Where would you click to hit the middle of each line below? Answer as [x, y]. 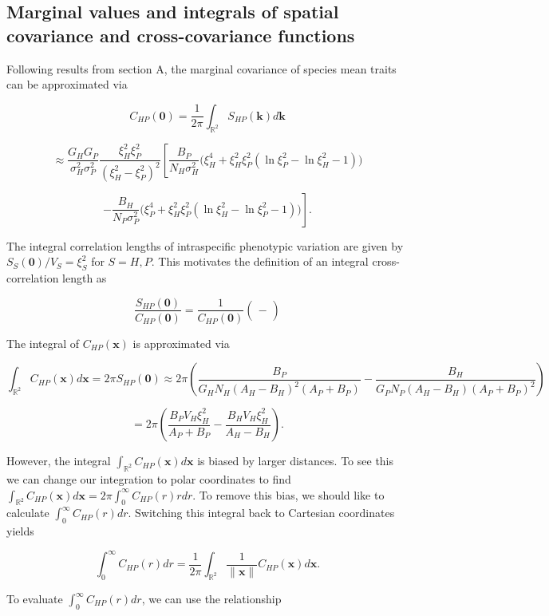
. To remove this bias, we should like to [288, 494]
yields [20, 531]
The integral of [43, 343]
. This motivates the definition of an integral [260, 261]
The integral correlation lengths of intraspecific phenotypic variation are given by [205, 245]
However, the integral [59, 461]
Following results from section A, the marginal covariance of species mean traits [201, 68]
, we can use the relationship [211, 599]
